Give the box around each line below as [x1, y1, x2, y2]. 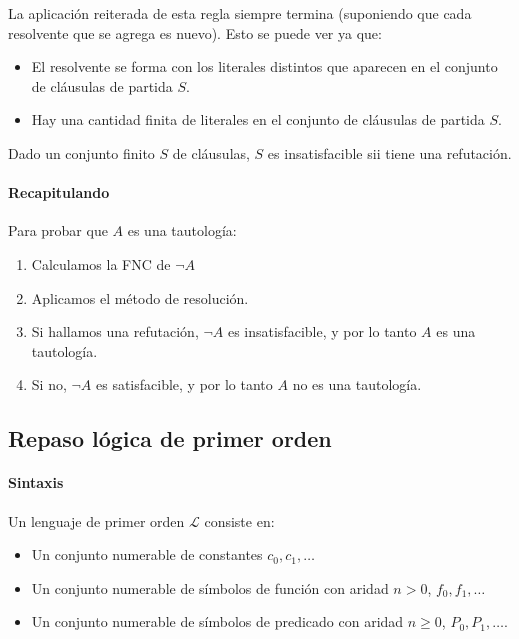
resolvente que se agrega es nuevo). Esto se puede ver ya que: [8, 22, 382, 43]
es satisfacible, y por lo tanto [95, 374, 273, 395]
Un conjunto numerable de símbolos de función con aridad [31, 577, 389, 598]
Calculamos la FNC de [31, 253, 171, 274]
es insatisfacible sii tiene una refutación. [267, 142, 512, 163]
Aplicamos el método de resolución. [31, 287, 249, 308]
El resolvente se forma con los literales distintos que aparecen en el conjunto [31, 56, 498, 77]
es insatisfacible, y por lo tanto [227, 321, 417, 342]
